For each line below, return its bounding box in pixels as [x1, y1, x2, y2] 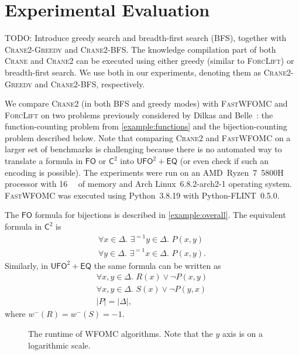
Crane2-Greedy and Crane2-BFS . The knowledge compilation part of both [5, 43, 276, 55]
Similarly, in [5, 259, 48, 271]
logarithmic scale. [28, 339, 91, 351]
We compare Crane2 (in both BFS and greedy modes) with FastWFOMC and [5, 97, 288, 110]
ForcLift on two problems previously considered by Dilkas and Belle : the [5, 108, 273, 121]
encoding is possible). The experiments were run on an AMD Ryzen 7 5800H [5, 166, 284, 178]
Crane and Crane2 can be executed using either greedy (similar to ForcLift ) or [5, 54, 294, 67]
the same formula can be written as [94, 259, 221, 271]
